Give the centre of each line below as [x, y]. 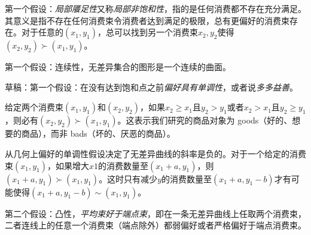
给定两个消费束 [34, 107]
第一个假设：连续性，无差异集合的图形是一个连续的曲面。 [118, 67]
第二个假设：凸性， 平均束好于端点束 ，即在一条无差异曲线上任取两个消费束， [155, 213]
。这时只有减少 [128, 178]
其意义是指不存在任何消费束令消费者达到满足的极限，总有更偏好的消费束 [147, 20]
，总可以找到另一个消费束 [147, 32]
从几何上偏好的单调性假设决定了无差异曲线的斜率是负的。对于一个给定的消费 [155, 153]
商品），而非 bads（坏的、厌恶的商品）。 [98, 133]
